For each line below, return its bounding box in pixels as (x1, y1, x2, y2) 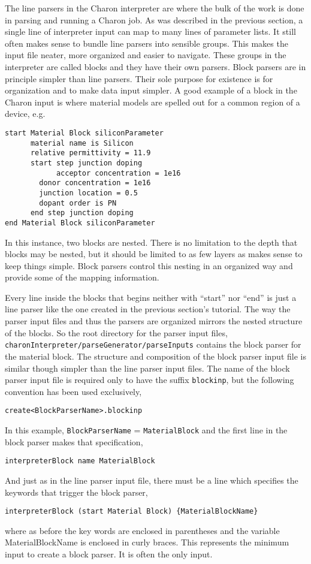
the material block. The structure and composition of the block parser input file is (5, 349, 306, 362)
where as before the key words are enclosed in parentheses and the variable (5, 524, 280, 536)
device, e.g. (5, 107, 46, 120)
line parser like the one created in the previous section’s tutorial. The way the (5, 303, 291, 315)
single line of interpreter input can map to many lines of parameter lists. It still (5, 25, 296, 38)
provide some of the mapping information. (5, 271, 159, 283)
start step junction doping (30, 158, 143, 167)
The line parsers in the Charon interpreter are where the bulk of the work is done (5, 2, 304, 14)
